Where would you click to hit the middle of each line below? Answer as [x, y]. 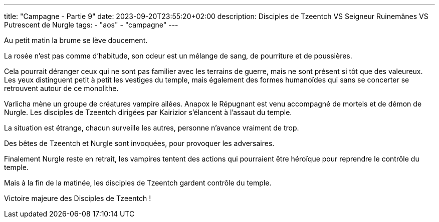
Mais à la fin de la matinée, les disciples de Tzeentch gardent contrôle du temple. [138, 183]
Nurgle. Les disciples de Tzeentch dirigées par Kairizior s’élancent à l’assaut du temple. [148, 112]
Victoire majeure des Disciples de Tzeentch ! [78, 198]
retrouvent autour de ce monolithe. [61, 88]
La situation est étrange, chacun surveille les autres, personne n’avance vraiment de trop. [152, 128]
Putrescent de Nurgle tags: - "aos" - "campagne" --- [91, 25]
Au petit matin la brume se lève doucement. [76, 40]
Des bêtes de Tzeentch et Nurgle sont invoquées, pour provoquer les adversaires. [139, 143]
